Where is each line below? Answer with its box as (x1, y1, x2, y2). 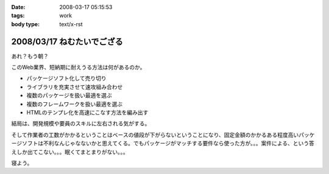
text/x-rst (59, 20, 83, 27)
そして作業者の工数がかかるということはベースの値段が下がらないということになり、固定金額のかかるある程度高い (11, 131, 299, 138)
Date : (11, 4, 26, 10)
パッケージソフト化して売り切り (26, 75, 107, 82)
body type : (11, 20, 40, 27)
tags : (11, 12, 25, 19)
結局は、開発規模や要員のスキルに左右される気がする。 (11, 120, 150, 127)
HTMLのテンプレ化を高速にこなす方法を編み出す (26, 109, 149, 116)
